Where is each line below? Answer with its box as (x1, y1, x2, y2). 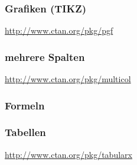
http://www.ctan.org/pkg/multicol (5, 73, 131, 85)
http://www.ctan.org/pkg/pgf (5, 24, 113, 37)
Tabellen (5, 125, 46, 140)
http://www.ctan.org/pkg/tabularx (5, 148, 132, 160)
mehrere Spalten (5, 49, 85, 64)
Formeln (5, 98, 45, 112)
